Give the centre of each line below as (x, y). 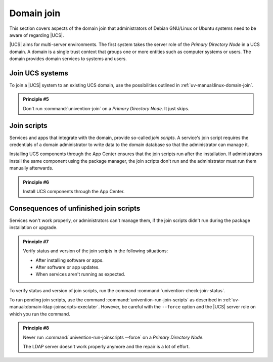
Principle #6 (36, 182)
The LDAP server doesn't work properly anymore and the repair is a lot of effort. (106, 347)
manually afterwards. (31, 168)
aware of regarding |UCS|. (37, 35)
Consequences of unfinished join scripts (75, 208)
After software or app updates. (67, 267)
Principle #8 (36, 328)
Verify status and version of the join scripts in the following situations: (96, 251)
